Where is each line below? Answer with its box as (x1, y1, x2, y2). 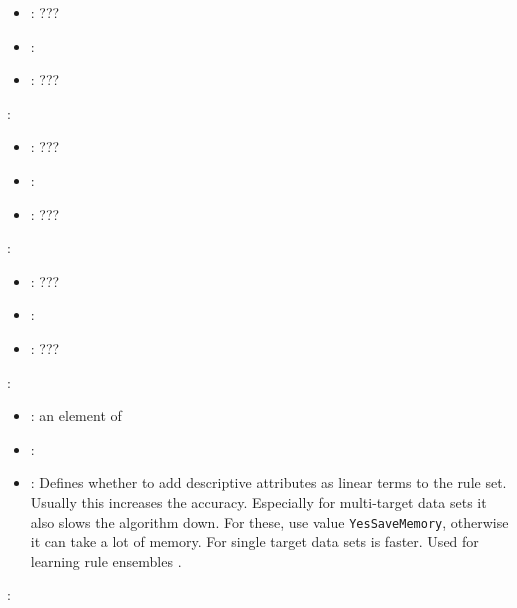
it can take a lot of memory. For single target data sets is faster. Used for (30, 531, 479, 552)
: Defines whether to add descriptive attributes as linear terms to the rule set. (30, 472, 507, 493)
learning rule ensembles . (30, 550, 182, 571)
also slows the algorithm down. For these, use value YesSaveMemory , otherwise (30, 511, 509, 532)
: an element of (30, 405, 122, 426)
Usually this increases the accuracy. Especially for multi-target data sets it (30, 491, 487, 512)
